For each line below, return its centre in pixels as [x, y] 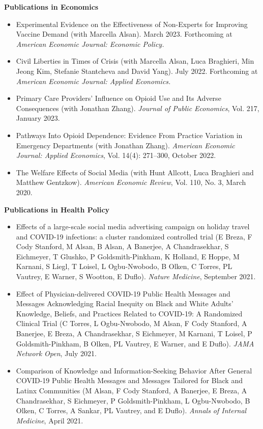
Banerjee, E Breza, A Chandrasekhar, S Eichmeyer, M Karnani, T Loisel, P [134, 333]
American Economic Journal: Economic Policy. [90, 44]
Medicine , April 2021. [50, 420]
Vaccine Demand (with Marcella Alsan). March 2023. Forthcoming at [124, 34]
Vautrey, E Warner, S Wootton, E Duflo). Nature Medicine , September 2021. [136, 276]
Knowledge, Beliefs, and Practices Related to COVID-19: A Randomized [129, 313]
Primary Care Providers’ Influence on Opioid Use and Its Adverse [119, 98]
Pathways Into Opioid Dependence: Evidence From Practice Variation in [129, 135]
